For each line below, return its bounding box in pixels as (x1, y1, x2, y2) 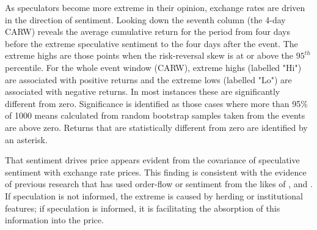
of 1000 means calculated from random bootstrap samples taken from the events (5, 109, 305, 122)
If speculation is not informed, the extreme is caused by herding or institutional (5, 189, 303, 202)
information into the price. (5, 213, 104, 226)
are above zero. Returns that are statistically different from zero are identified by (5, 121, 308, 133)
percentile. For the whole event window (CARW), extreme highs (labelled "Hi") (5, 61, 302, 73)
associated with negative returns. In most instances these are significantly (5, 85, 280, 98)
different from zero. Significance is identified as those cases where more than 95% (5, 97, 308, 109)
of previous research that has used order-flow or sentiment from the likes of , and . (5, 177, 313, 190)
